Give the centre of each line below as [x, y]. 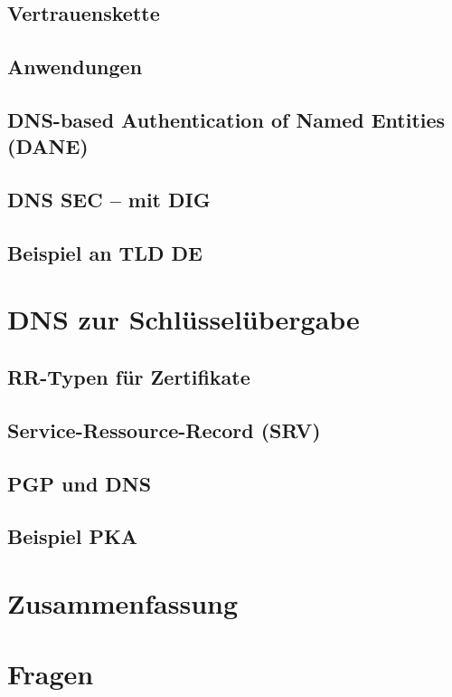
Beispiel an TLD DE [105, 252]
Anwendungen [75, 67]
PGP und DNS [80, 483]
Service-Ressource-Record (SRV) [164, 430]
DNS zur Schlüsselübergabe [184, 319]
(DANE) [48, 146]
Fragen [51, 674]
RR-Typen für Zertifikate [129, 377]
